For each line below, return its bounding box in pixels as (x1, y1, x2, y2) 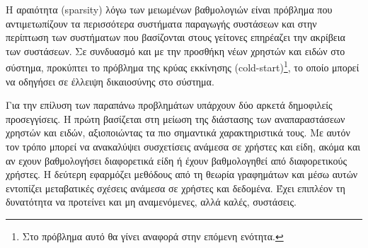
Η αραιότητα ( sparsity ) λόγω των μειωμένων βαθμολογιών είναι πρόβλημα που (6, 2, 333, 16)
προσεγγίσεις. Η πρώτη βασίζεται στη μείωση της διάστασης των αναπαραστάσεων (6, 111, 345, 126)
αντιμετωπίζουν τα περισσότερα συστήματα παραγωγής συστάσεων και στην (6, 16, 317, 30)
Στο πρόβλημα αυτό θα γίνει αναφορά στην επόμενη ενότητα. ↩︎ (22, 228, 284, 243)
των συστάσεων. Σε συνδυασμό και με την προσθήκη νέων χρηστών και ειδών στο (6, 43, 345, 58)
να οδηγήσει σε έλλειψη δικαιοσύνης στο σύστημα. (6, 73, 214, 88)
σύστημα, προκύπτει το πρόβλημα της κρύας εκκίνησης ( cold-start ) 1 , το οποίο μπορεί (6, 58, 360, 75)
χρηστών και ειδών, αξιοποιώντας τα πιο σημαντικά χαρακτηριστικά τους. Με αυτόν (6, 125, 350, 140)
